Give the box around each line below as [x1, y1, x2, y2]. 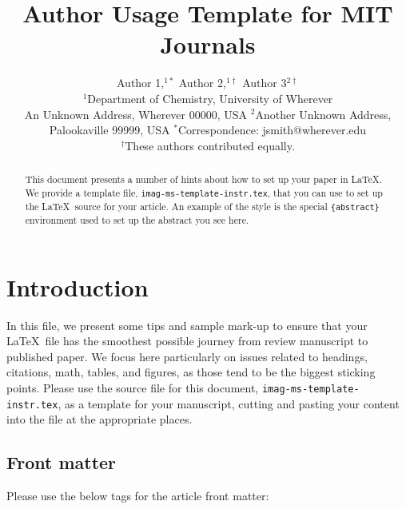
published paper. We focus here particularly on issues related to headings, [6, 348, 368, 364]
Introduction [6, 270, 149, 303]
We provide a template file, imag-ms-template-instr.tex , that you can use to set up [25, 185, 383, 199]
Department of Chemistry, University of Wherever [87, 89, 333, 106]
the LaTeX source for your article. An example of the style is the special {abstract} [25, 199, 380, 213]
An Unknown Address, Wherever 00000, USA [24, 105, 248, 122]
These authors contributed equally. [125, 137, 295, 153]
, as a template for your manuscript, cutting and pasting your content [58, 395, 400, 412]
